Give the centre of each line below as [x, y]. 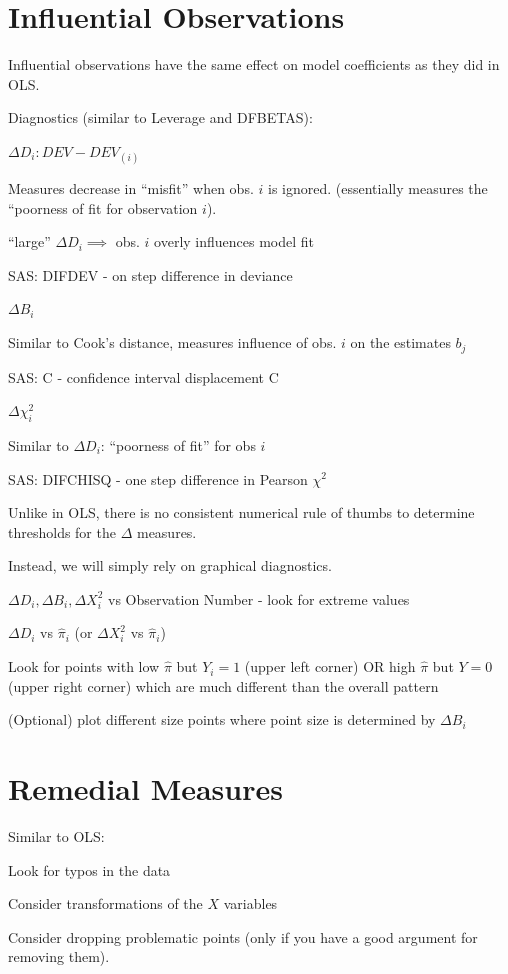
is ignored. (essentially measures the [377, 188]
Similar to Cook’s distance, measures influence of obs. [172, 342]
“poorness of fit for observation [103, 207]
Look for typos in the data [89, 869]
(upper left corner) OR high [330, 666]
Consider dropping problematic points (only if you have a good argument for [243, 936]
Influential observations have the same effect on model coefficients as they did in [254, 64]
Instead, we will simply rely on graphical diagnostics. [170, 565]
